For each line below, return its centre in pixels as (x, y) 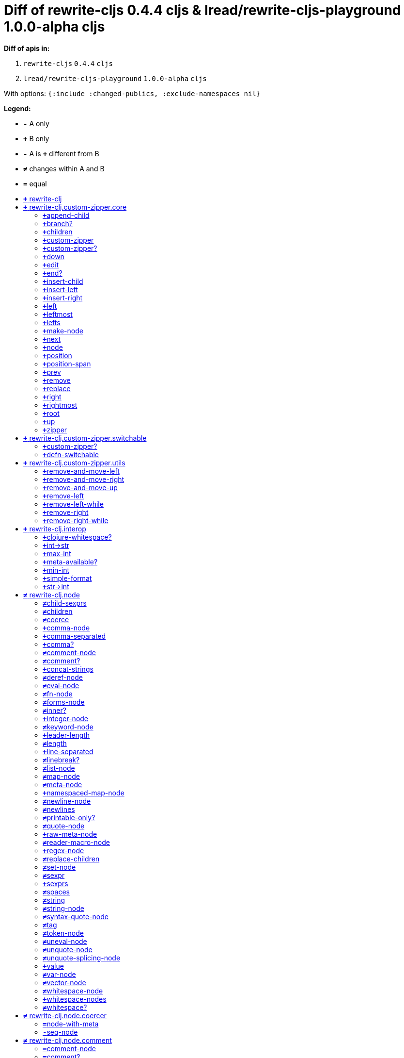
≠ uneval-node (65, 941)
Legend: (17, 108)
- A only (36, 123)
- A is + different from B (61, 153)
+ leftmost (58, 314)
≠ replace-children (71, 859)
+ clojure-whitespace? (77, 537)
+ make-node (63, 331)
